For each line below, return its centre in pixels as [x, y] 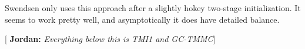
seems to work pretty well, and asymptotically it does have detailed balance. [142, 19]
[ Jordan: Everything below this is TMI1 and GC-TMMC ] [110, 39]
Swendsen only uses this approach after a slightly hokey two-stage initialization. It [153, 8]
